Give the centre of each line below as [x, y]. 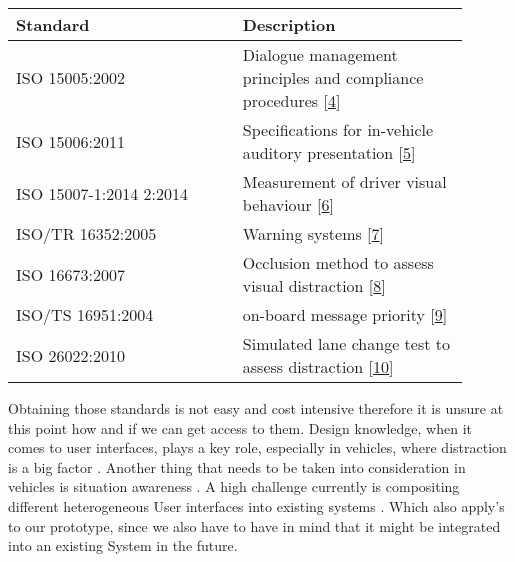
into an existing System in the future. [123, 545]
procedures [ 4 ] [291, 100]
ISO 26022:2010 [70, 355]
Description [289, 24]
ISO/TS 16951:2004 [85, 314]
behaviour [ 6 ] [288, 204]
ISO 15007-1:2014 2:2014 [102, 193]
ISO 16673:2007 [70, 274]
